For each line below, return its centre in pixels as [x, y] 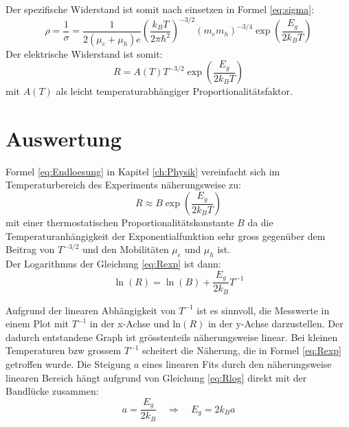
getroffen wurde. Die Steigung [68, 363]
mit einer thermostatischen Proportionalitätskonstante [120, 222]
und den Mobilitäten [126, 249]
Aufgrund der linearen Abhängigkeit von [91, 310]
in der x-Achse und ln [135, 324]
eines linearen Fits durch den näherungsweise [237, 363]
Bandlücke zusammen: [52, 391]
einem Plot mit [37, 324]
